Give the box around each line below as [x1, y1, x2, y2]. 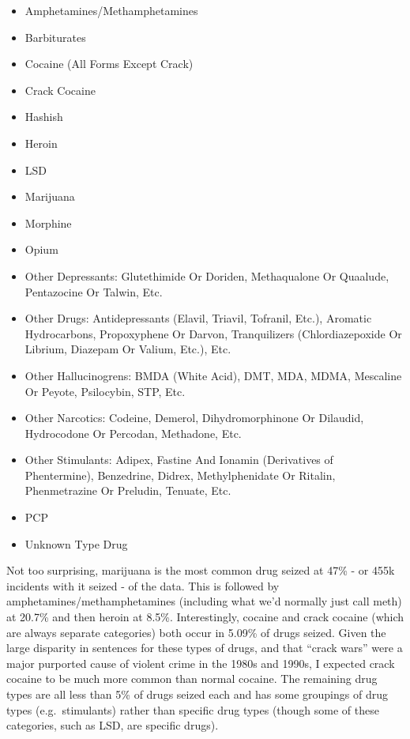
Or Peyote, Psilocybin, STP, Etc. [24, 383, 186, 399]
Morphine [24, 214, 72, 231]
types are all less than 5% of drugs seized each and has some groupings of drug [6, 686, 388, 702]
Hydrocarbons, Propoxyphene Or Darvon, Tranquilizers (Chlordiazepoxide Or [24, 325, 402, 341]
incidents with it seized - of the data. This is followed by [6, 577, 280, 594]
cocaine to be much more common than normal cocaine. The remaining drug [6, 670, 378, 687]
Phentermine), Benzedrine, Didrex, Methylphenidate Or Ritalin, [24, 466, 336, 483]
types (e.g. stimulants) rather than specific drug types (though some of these [6, 701, 379, 718]
